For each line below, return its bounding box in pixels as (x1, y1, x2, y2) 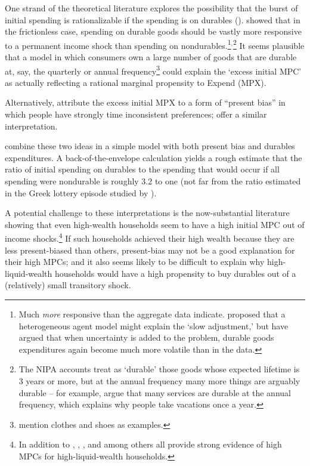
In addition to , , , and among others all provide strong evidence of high (18, 438, 282, 450)
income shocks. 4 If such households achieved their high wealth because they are (5, 230, 294, 245)
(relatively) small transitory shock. (5, 279, 131, 291)
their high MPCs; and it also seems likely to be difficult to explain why (5, 255, 265, 268)
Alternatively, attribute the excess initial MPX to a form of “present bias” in (5, 96, 286, 109)
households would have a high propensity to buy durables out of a (55, 267, 296, 279)
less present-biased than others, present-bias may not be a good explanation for (5, 243, 295, 256)
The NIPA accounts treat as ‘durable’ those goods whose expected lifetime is (18, 363, 300, 375)
